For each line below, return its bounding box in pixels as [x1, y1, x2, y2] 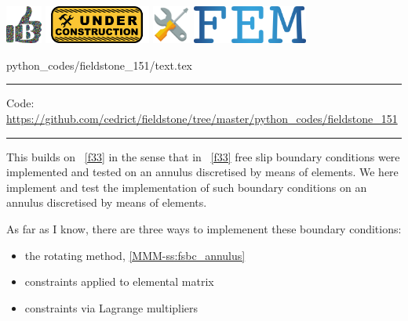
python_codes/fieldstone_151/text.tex [6, 56, 193, 73]
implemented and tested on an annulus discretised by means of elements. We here [6, 164, 399, 180]
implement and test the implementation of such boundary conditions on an [6, 179, 367, 195]
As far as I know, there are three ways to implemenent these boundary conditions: [6, 220, 402, 236]
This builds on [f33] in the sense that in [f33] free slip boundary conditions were [6, 148, 400, 164]
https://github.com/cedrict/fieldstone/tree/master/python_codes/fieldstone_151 [6, 110, 398, 127]
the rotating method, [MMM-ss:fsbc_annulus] [24, 247, 246, 263]
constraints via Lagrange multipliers [24, 299, 199, 316]
